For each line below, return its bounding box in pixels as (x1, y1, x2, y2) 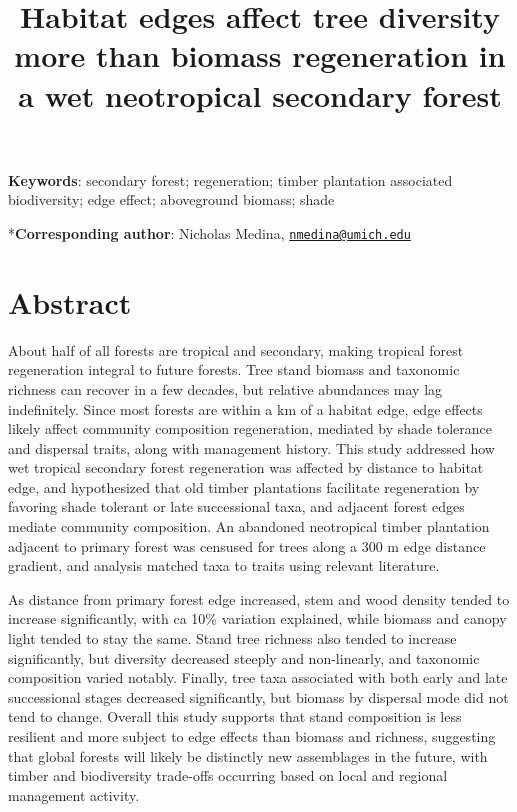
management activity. (8, 784, 140, 805)
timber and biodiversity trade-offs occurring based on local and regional (8, 765, 448, 786)
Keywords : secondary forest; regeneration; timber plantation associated (8, 169, 453, 190)
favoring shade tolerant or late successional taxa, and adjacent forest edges (8, 496, 465, 517)
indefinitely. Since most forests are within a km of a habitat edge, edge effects (8, 398, 483, 419)
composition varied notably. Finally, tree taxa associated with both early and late (8, 667, 508, 688)
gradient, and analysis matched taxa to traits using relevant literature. (8, 555, 440, 576)
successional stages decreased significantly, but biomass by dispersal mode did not (8, 686, 509, 707)
